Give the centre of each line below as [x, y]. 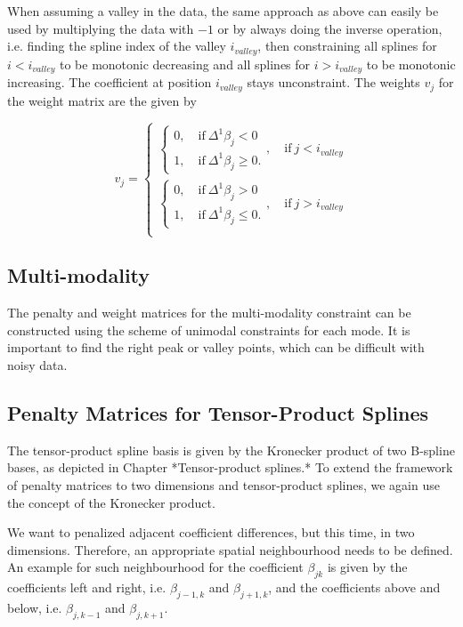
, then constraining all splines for [347, 46]
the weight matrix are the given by [102, 100]
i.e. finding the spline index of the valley [117, 46]
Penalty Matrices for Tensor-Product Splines [218, 413]
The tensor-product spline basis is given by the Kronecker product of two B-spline [231, 450]
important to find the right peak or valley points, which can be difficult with [216, 347]
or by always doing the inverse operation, [330, 28]
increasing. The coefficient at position [110, 82]
